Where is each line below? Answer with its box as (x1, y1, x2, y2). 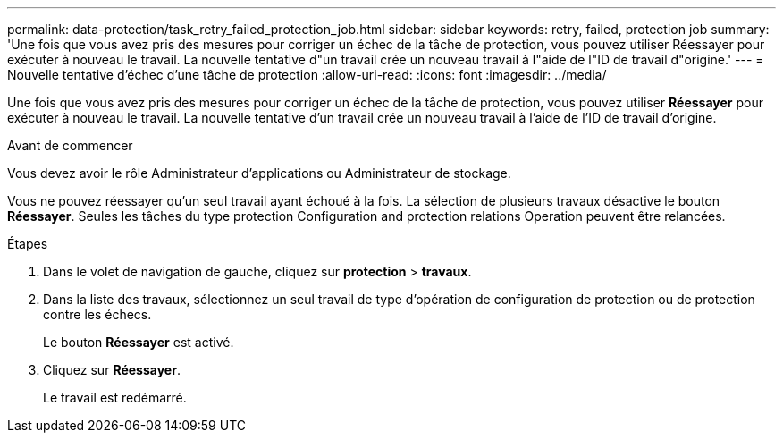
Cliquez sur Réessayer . (43, 362, 181, 377)
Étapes (7, 236, 48, 251)
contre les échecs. (43, 307, 152, 322)
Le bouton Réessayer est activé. (43, 334, 234, 350)
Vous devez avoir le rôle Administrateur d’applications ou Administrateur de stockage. (7, 165, 511, 181)
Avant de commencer (7, 138, 133, 153)
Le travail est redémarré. (43, 390, 187, 405)
